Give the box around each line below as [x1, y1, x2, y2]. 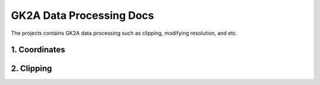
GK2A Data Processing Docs [11, 9, 154, 22]
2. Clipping [11, 64, 52, 74]
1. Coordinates [11, 45, 65, 55]
